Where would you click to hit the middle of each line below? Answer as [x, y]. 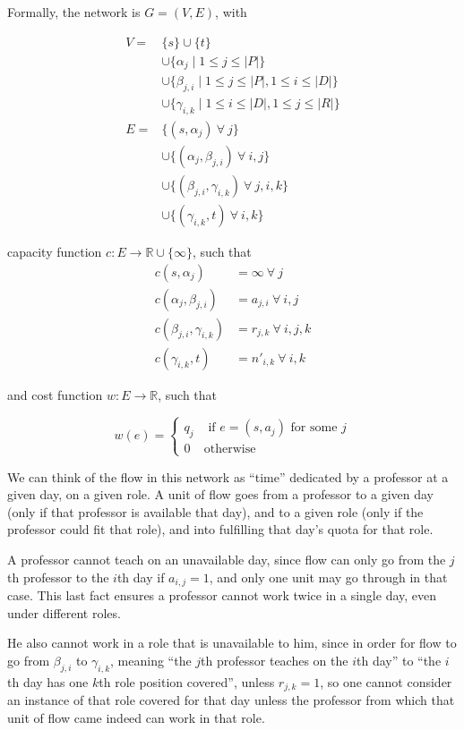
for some [314, 428]
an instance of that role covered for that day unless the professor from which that [231, 700]
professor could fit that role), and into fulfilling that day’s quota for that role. [220, 529]
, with [231, 12]
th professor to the [58, 577]
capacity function [55, 251]
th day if [141, 577]
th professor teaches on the [275, 660]
